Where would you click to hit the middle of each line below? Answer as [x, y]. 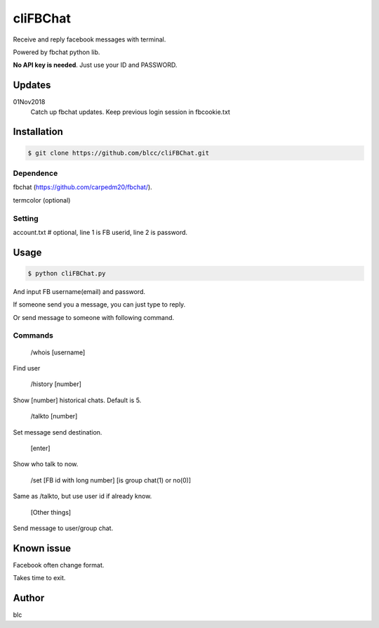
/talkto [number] [54, 416]
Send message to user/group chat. [63, 528]
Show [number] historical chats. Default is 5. [77, 400]
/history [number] [56, 384]
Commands [33, 335]
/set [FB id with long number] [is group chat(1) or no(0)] [111, 480]
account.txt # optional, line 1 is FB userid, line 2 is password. [100, 232]
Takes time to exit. [39, 578]
